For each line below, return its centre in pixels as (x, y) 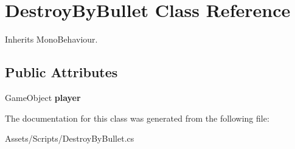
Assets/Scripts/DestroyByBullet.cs (70, 138)
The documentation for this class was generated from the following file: (137, 118)
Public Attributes (61, 72)
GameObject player (43, 97)
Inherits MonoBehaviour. (51, 39)
